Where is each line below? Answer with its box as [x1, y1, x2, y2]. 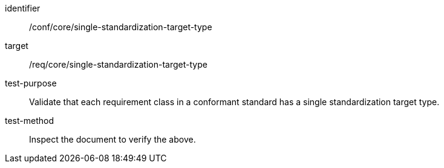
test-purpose [5, 78, 57, 88]
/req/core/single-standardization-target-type [29, 59, 207, 69]
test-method [5, 115, 54, 126]
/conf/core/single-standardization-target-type [29, 22, 212, 32]
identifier [5, 3, 41, 13]
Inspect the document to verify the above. [29, 134, 196, 144]
